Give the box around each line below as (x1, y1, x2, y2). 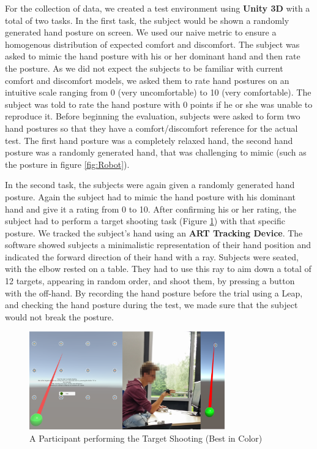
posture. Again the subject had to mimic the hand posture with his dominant (5, 190, 296, 203)
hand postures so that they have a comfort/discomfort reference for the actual (5, 121, 298, 134)
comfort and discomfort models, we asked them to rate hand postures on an (5, 74, 289, 86)
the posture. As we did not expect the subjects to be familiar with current (5, 61, 283, 74)
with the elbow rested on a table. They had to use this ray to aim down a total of (5, 262, 311, 275)
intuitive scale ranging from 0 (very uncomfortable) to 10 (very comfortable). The (5, 86, 311, 99)
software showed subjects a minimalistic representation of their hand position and (5, 238, 311, 251)
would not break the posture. (5, 310, 114, 323)
